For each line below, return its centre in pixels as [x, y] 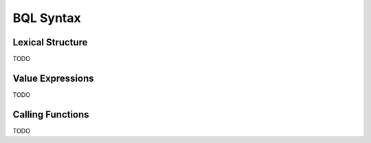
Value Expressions [53, 78]
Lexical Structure [50, 42]
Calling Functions [51, 114]
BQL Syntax [47, 18]
